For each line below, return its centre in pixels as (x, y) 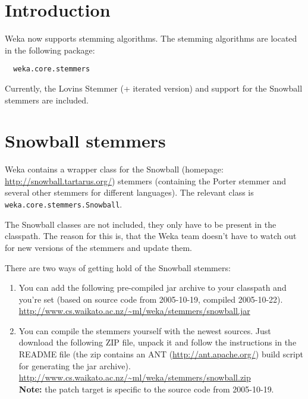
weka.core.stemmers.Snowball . (64, 204)
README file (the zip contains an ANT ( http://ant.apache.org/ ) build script (161, 354)
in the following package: (50, 50)
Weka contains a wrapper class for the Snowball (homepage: (114, 169)
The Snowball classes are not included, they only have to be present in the (141, 224)
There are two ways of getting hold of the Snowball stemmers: (118, 267)
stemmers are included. (47, 100)
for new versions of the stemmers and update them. (99, 247)
